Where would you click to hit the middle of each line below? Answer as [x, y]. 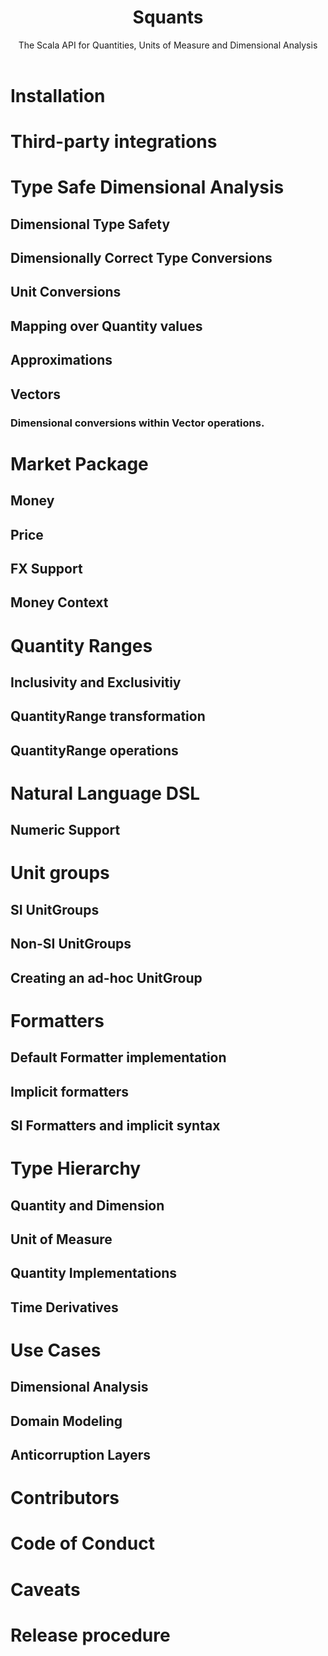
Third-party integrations [114, 142]
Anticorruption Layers [81, 1455]
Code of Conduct [82, 1543]
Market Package [79, 463]
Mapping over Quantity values [106, 326]
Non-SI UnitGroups [71, 944]
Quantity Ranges [81, 645]
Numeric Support [65, 830]
